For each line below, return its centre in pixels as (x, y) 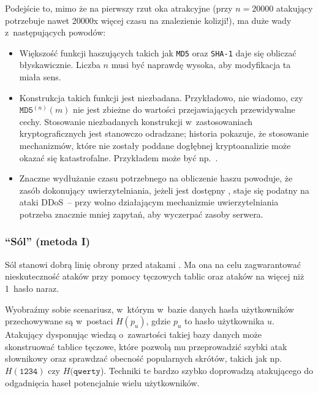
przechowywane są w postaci (59, 321)
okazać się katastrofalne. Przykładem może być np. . (119, 157)
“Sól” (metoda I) (48, 241)
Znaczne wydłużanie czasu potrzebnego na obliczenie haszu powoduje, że (156, 178)
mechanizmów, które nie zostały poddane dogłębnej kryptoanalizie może (155, 145)
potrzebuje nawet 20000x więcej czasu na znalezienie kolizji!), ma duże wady (148, 20)
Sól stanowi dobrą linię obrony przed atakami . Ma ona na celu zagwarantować (153, 264)
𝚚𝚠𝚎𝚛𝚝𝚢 (87, 371)
